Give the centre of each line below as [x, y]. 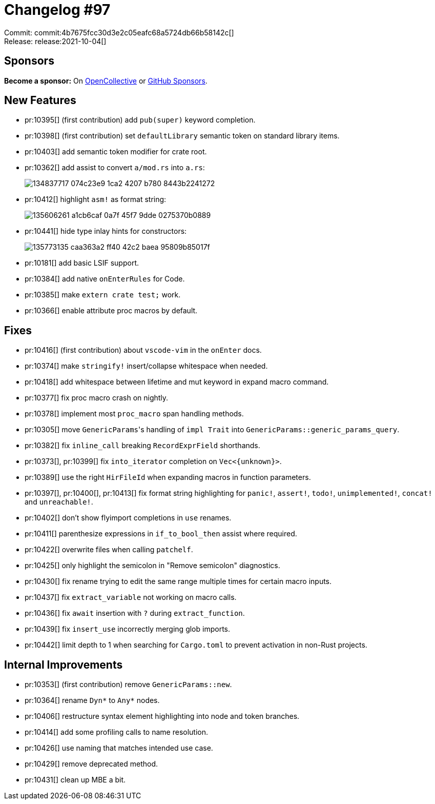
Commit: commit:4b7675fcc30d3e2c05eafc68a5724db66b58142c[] [119, 32]
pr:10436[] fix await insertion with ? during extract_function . [135, 613]
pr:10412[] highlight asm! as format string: [96, 199]
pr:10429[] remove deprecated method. [91, 764]
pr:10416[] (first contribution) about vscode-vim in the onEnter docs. [143, 350]
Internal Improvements [64, 665]
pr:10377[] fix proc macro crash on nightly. [97, 398]
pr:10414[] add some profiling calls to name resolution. [117, 732]
